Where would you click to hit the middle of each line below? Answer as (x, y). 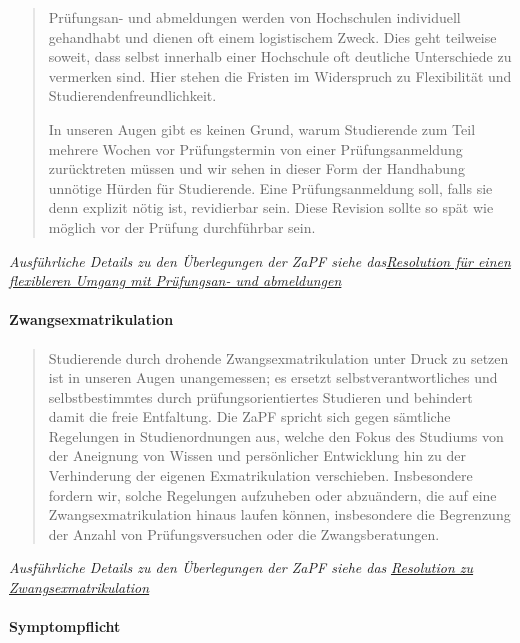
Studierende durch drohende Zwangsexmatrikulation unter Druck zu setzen (278, 357)
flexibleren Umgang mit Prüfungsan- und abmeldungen (175, 280)
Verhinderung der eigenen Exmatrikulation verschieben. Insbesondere (260, 475)
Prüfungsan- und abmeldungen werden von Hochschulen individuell (254, 17)
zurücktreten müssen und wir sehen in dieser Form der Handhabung (256, 168)
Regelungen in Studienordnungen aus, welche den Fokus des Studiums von (276, 435)
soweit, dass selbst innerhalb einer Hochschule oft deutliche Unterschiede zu (280, 56)
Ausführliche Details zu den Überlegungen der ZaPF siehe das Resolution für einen (260, 260)
